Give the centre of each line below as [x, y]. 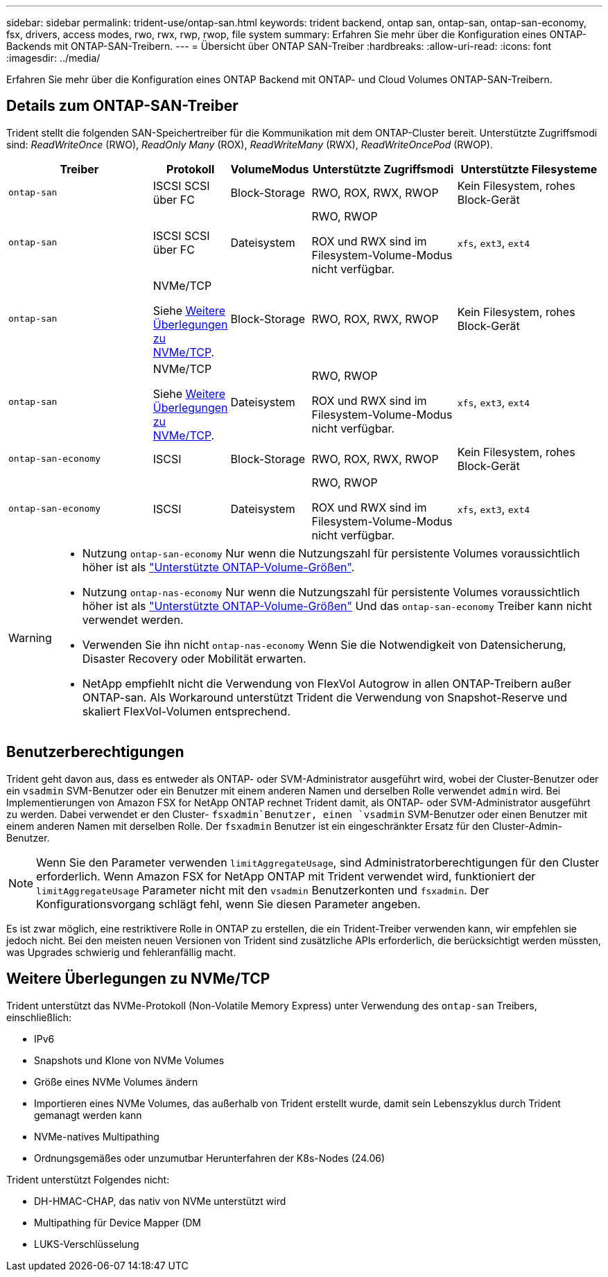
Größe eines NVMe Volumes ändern [116, 1081]
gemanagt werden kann [88, 1115]
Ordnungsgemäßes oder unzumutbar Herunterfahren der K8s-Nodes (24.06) [210, 1158]
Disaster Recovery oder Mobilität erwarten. [194, 658]
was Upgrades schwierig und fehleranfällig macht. [121, 952]
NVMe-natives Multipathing [97, 1136]
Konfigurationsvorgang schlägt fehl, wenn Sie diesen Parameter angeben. [228, 904]
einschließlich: [39, 1017]
